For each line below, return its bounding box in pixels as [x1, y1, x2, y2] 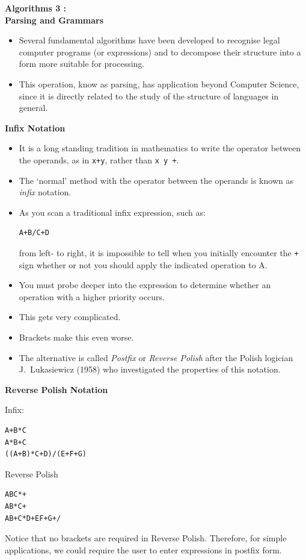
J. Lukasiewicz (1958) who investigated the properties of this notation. [19, 363, 281, 376]
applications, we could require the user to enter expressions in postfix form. [5, 543, 282, 556]
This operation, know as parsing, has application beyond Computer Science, [19, 77, 299, 90]
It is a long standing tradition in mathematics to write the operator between [19, 142, 301, 154]
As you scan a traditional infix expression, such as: [19, 206, 206, 218]
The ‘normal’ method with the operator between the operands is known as [19, 174, 293, 186]
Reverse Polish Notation [5, 383, 108, 395]
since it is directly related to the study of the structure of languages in [19, 89, 279, 102]
